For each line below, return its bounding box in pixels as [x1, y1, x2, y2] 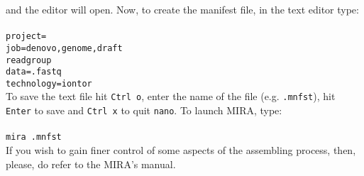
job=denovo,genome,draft [6, 43, 123, 53]
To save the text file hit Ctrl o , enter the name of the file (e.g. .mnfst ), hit [6, 89, 336, 104]
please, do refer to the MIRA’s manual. [6, 156, 176, 171]
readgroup [6, 55, 52, 65]
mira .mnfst [6, 132, 62, 143]
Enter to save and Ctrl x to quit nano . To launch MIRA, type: [6, 103, 282, 118]
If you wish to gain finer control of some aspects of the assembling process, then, [6, 143, 356, 158]
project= [6, 31, 47, 42]
